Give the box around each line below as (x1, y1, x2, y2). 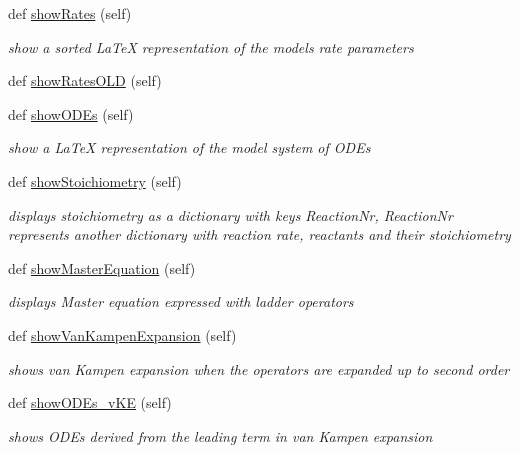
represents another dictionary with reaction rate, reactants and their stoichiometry (8, 224, 511, 245)
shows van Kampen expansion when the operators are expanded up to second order (8, 358, 510, 379)
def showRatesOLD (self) (8, 70, 162, 91)
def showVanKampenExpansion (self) (8, 324, 237, 345)
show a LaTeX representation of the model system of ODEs (8, 137, 371, 158)
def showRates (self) (8, 3, 132, 23)
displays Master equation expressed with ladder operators (8, 291, 354, 312)
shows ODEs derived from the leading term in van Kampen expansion (8, 425, 433, 446)
